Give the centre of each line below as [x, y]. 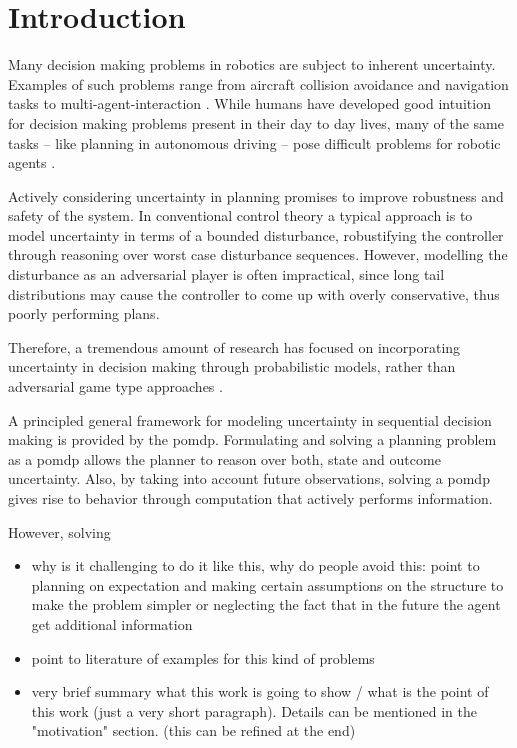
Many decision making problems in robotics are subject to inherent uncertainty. [252, 64]
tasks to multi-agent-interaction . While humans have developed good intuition [249, 103]
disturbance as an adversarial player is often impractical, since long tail [226, 274]
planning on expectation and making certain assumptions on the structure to [267, 584]
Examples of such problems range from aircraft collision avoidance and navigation [258, 83]
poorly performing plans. [84, 313]
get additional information [112, 623]
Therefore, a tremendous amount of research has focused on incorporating [234, 346]
